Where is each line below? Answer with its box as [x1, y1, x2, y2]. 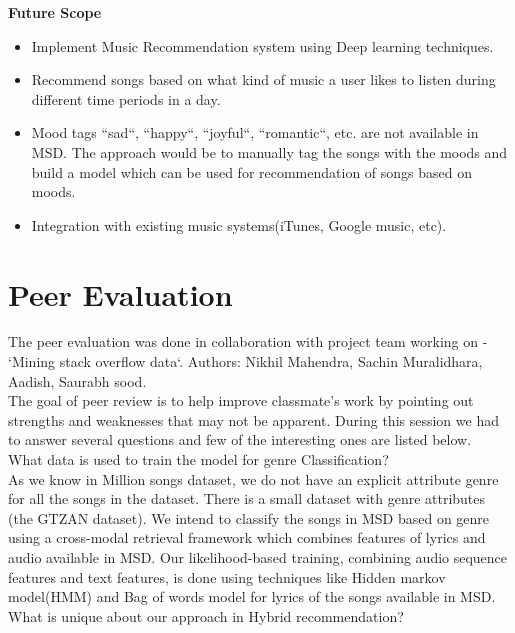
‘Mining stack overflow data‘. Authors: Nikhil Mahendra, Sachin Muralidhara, [8, 351, 483, 372]
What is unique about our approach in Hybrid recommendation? [8, 605, 404, 626]
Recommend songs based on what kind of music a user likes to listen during [31, 69, 496, 90]
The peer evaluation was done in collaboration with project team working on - [8, 331, 488, 352]
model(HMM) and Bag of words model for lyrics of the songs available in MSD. [8, 586, 496, 607]
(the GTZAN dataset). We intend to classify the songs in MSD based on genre [8, 507, 490, 528]
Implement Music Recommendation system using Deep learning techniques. [31, 35, 494, 56]
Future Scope [8, 2, 102, 22]
